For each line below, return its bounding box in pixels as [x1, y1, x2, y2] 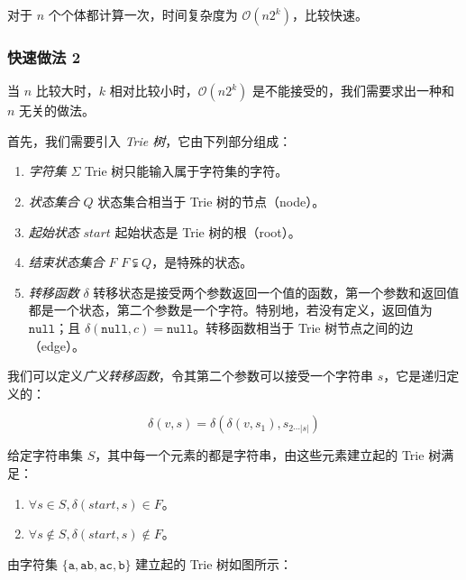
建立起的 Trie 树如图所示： [135, 554, 293, 573]
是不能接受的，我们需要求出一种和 [251, 81, 454, 100]
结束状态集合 [28, 253, 105, 272]
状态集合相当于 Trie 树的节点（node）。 [97, 192, 325, 210]
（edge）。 [28, 336, 86, 354]
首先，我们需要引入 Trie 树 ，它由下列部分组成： [7, 131, 292, 150]
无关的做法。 [19, 101, 96, 120]
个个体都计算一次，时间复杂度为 [48, 5, 238, 23]
